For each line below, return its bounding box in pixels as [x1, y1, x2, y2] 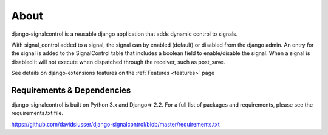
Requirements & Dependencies [11, 85, 131, 95]
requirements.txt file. [11, 110, 64, 117]
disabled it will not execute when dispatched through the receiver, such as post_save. [11, 58, 225, 65]
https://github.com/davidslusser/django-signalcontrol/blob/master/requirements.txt [11, 120, 220, 128]
